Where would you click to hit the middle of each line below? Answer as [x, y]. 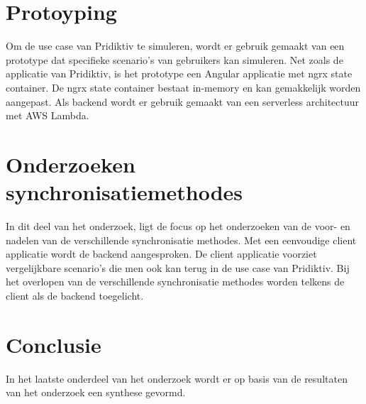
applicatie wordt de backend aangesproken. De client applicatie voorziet [161, 254]
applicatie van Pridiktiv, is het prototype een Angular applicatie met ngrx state [179, 73]
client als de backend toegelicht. [75, 295]
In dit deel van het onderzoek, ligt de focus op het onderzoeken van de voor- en [178, 226]
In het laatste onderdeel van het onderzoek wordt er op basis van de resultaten [177, 378]
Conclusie [54, 344]
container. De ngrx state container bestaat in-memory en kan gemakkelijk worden [183, 87]
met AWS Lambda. [48, 115]
